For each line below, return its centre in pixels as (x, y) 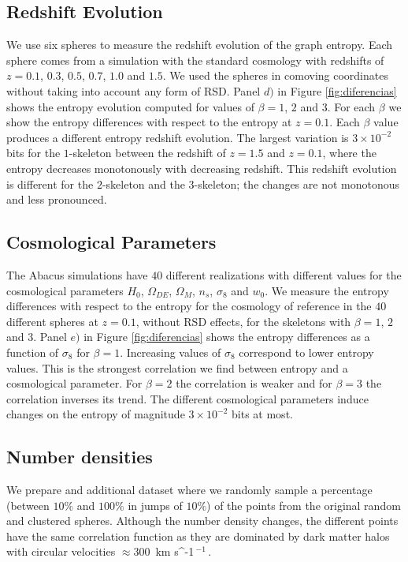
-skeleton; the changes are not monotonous (297, 184)
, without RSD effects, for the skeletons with (243, 321)
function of (33, 352)
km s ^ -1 (175, 551)
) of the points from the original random (304, 505)
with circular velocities (61, 551)
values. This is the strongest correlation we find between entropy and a (177, 367)
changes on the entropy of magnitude (96, 414)
